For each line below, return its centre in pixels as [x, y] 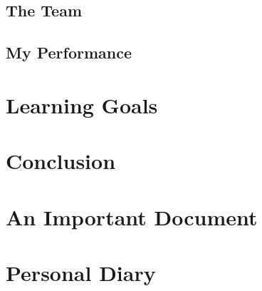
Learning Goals [82, 104]
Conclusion [61, 161]
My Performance [69, 52]
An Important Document [132, 216]
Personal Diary [81, 272]
